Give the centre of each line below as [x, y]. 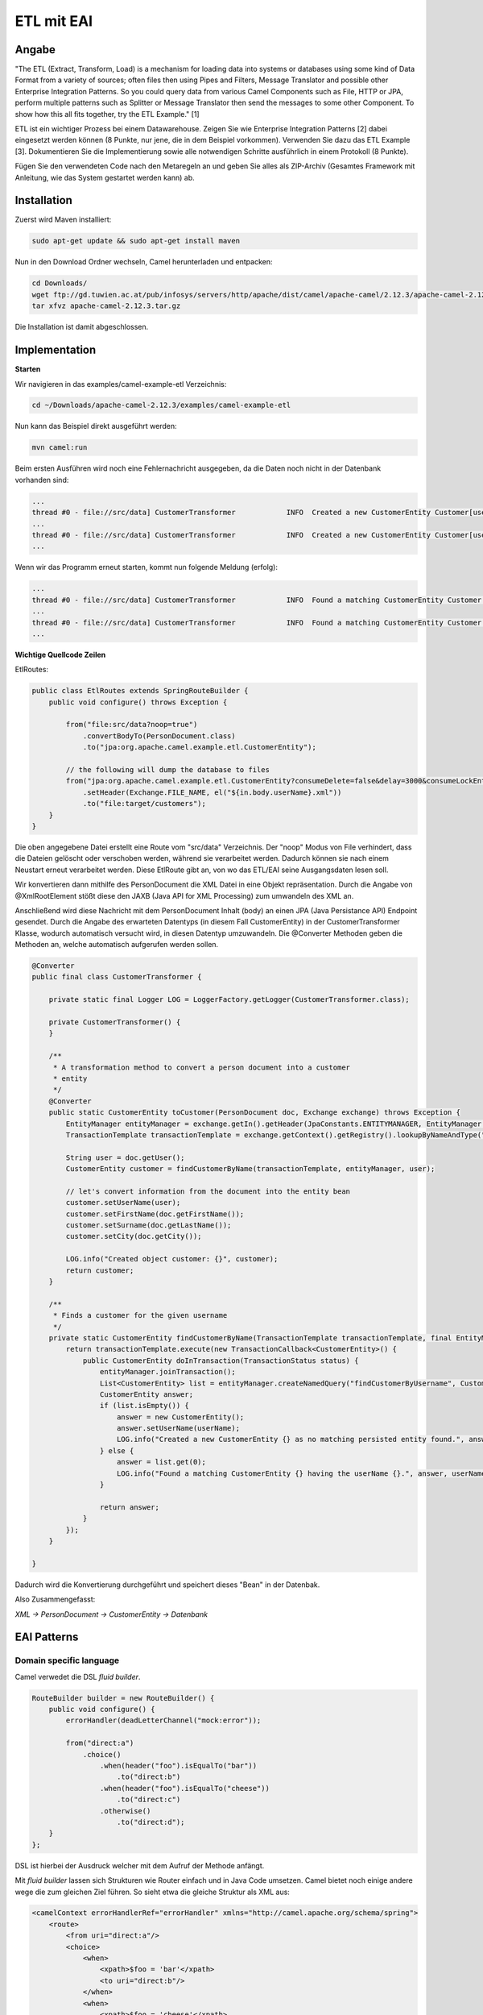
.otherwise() [125, 1811]
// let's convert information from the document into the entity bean [208, 1191]
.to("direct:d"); [151, 1822]
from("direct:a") [100, 1743]
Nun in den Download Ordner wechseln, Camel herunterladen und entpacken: [144, 262]
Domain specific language [67, 1660]
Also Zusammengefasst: [55, 1599]
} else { [117, 1450]
